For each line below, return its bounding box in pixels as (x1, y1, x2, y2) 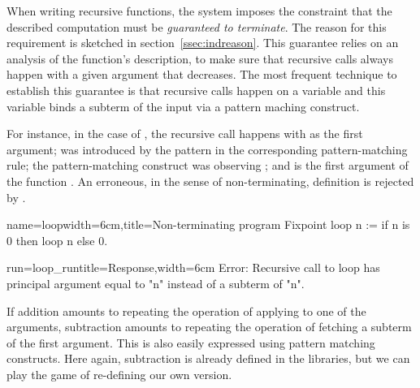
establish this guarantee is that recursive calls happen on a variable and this (6, 81, 386, 98)
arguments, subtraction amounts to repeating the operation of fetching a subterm (6, 318, 412, 335)
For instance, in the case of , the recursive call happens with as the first (6, 125, 363, 142)
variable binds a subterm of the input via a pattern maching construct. (6, 97, 360, 114)
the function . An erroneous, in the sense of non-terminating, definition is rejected (6, 172, 414, 189)
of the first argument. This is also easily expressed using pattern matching (6, 334, 375, 351)
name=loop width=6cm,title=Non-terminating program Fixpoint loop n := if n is (6, 216, 410, 233)
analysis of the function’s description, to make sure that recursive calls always (6, 50, 393, 67)
